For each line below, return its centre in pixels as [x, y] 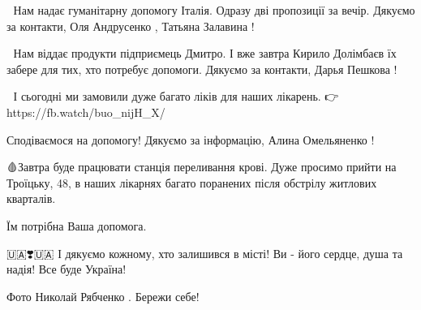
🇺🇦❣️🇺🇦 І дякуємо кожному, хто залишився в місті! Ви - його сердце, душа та [205, 253]
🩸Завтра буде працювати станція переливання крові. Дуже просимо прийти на [202, 167]
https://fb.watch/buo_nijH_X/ [86, 112]
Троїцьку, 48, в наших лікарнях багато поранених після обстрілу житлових [192, 182]
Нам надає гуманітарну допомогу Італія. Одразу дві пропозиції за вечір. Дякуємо [214, 10]
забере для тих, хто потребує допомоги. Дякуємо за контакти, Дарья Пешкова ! [202, 69]
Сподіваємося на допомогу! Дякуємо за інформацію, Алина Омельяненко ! [191, 139]
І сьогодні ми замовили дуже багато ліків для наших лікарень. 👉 [176, 96]
